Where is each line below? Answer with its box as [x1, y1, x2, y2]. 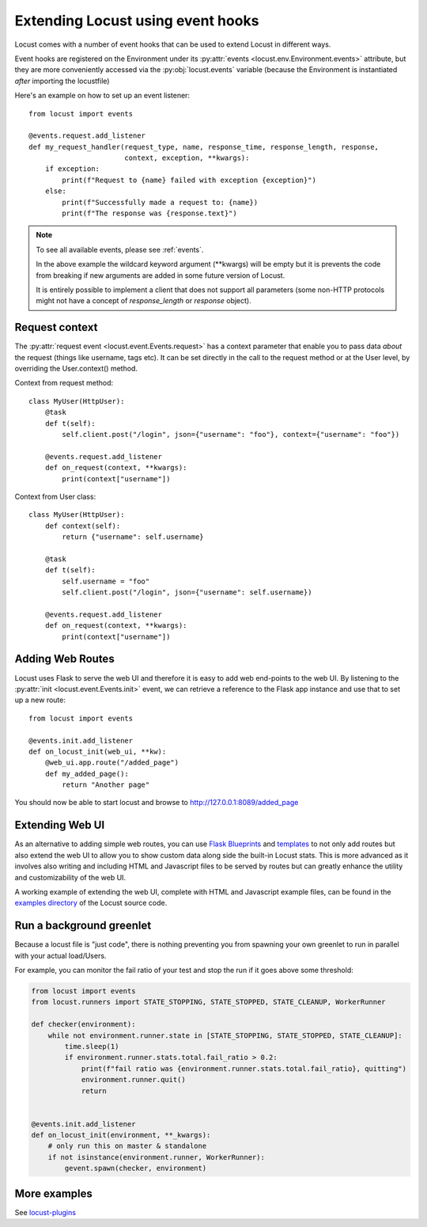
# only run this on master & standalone [47, 1142, 207, 1151]
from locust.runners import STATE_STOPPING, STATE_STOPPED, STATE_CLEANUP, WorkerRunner [31, 997, 387, 1007]
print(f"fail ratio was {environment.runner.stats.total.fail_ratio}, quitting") [81, 1064, 407, 1073]
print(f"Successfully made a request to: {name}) [62, 198, 259, 207]
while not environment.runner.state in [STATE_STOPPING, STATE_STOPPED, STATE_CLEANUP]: [47, 1031, 402, 1040]
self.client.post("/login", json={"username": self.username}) [62, 588, 312, 597]
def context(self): [44, 521, 121, 530]
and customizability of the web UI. [14, 872, 127, 882]
